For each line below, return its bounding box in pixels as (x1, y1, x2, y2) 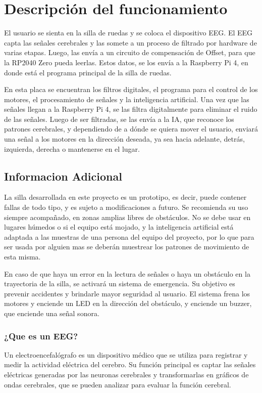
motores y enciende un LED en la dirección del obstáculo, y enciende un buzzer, (4, 298, 252, 309)
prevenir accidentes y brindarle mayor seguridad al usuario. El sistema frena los (4, 288, 250, 298)
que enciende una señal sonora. (4, 308, 99, 318)
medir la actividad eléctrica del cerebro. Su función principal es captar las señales (4, 359, 256, 370)
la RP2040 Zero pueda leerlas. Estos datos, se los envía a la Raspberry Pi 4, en (4, 57, 248, 67)
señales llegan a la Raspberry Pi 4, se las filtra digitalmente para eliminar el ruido (4, 104, 257, 114)
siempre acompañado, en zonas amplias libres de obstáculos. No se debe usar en (4, 211, 251, 222)
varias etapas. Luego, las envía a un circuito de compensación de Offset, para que (4, 47, 255, 58)
